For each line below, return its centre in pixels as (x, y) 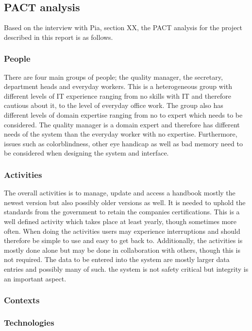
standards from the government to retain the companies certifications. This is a (122, 212)
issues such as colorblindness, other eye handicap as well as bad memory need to (123, 143)
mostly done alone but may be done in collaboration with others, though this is (122, 250)
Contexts (22, 300)
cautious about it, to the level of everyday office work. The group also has (114, 105)
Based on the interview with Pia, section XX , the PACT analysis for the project (123, 27)
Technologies (29, 322)
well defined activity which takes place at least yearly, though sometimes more (120, 221)
